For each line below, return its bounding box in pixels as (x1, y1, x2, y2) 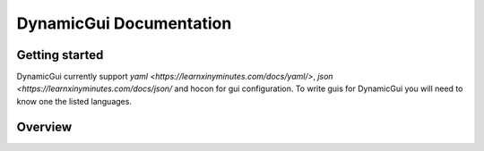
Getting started (16, 47, 104, 63)
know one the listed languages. (16, 96, 132, 106)
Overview (16, 119, 73, 134)
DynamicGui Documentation (16, 13, 232, 33)
